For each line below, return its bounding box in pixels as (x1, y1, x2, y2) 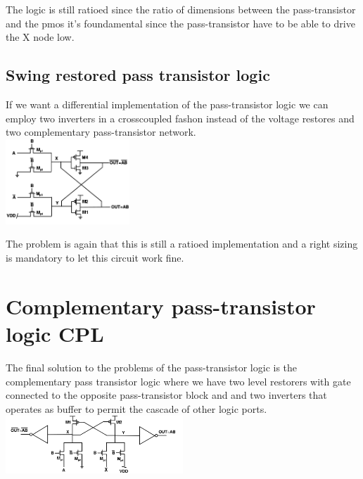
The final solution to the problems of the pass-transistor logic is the (6, 359, 298, 374)
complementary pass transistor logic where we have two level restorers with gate (6, 373, 351, 388)
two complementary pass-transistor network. (6, 124, 196, 139)
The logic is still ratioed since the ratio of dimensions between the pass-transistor (6, 2, 356, 16)
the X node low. (6, 30, 75, 44)
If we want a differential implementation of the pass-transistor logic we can (6, 96, 329, 111)
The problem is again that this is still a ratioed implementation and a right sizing (6, 236, 358, 251)
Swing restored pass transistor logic (6, 64, 270, 86)
